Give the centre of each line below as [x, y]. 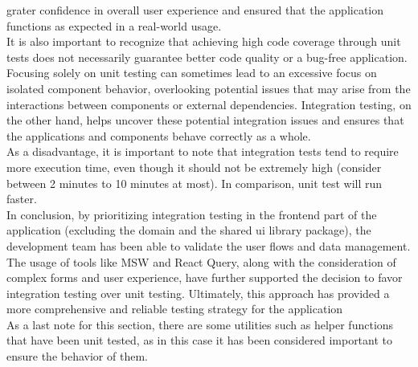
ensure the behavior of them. [77, 356]
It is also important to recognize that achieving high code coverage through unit [204, 41]
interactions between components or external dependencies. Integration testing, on [209, 104]
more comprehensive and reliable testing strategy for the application [175, 309]
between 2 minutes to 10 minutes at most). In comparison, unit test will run [195, 183]
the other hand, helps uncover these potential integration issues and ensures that [205, 120]
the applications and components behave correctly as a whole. [159, 135]
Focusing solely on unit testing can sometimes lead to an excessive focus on [192, 73]
